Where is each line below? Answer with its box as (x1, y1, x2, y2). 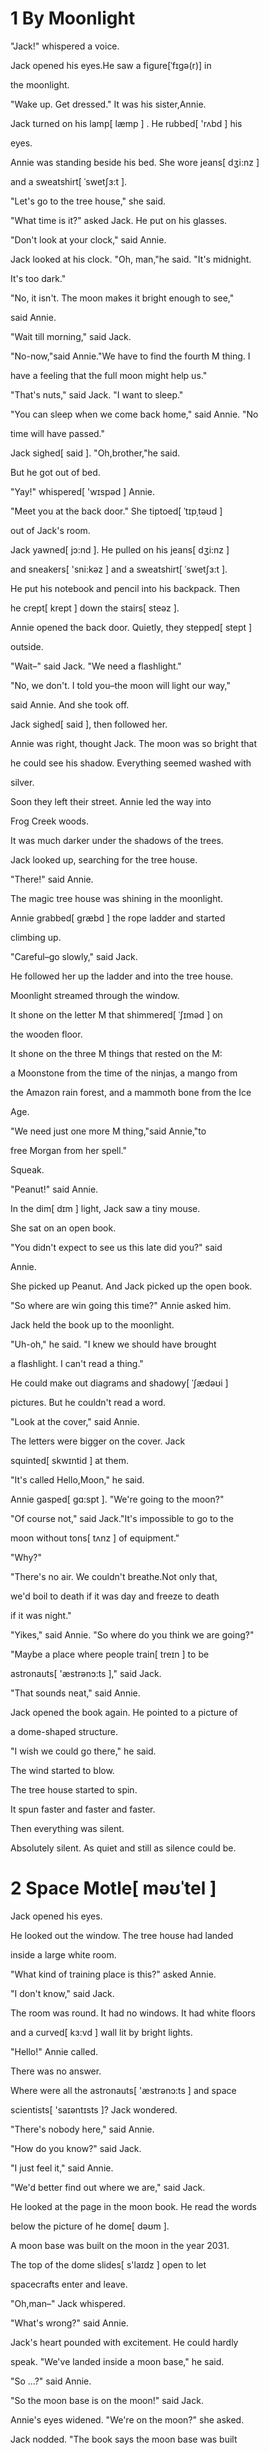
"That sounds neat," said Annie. (10, 1687, 141, 1699)
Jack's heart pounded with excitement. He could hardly (10, 2336, 239, 2348)
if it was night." (10, 1609, 72, 1621)
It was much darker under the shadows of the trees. (10, 834, 224, 846)
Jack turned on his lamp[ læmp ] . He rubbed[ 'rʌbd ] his (10, 117, 243, 129)
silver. (10, 776, 35, 788)
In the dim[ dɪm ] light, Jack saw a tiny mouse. (10, 1202, 201, 1214)
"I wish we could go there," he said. (10, 1745, 157, 1757)
